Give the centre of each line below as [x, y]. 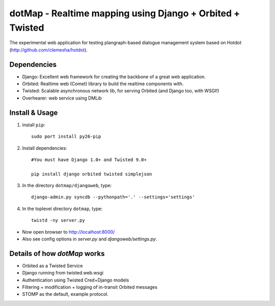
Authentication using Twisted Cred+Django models [76, 280]
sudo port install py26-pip [66, 137]
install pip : [34, 124]
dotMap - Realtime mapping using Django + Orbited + [125, 13]
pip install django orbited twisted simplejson [92, 174]
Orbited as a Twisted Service [52, 266]
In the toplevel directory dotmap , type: [62, 209]
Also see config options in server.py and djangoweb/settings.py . [90, 239]
